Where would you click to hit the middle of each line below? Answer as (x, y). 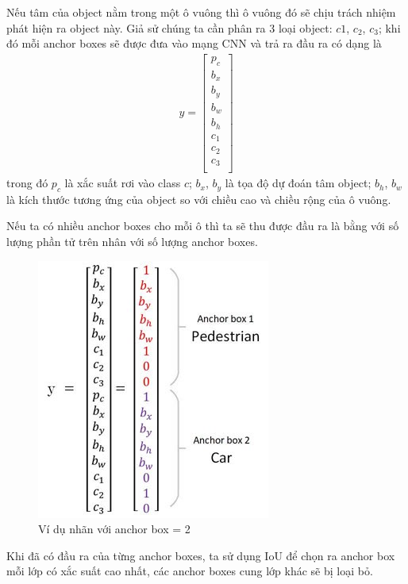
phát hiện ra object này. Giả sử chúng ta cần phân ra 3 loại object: (169, 27)
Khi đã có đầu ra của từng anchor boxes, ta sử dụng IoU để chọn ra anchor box (201, 555)
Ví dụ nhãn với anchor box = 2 (114, 529)
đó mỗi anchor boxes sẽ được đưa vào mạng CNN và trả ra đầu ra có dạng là (194, 43)
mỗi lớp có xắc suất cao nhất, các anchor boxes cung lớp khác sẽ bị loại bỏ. (190, 571)
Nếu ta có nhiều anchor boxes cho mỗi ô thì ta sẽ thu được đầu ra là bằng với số (203, 226)
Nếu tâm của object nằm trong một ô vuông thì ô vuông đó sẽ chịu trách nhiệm (201, 12)
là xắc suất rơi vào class (123, 183)
